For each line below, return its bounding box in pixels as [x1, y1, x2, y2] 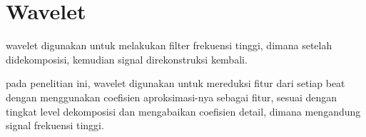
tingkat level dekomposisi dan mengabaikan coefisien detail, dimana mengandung [6, 103, 361, 118]
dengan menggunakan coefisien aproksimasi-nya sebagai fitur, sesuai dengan [6, 89, 337, 104]
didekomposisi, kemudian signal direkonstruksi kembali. [6, 51, 248, 66]
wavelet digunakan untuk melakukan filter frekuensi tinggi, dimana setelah [6, 38, 332, 53]
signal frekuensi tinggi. [6, 118, 104, 133]
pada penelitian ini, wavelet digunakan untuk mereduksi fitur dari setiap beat [6, 76, 345, 91]
